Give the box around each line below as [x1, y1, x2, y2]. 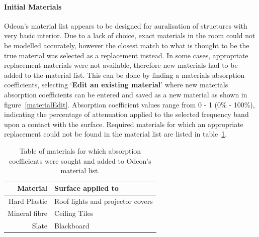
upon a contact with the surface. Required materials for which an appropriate [4, 118, 243, 129]
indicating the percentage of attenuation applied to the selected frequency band [4, 109, 249, 120]
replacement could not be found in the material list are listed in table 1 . [4, 129, 227, 139]
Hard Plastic [9, 195, 48, 206]
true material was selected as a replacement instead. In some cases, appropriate [4, 50, 248, 60]
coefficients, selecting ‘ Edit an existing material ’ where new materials [4, 79, 228, 90]
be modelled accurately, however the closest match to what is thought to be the [4, 40, 249, 50]
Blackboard [54, 220, 90, 231]
